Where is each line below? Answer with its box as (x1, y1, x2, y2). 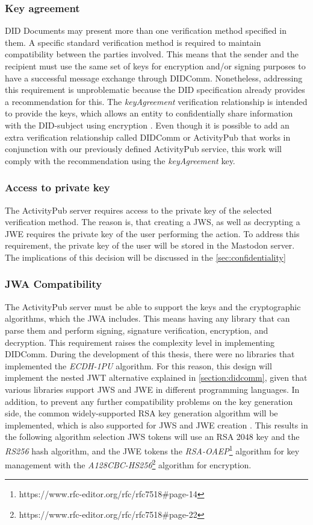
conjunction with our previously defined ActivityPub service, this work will (5, 142, 282, 155)
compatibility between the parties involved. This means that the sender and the (5, 48, 299, 60)
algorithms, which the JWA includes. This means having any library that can (5, 312, 290, 325)
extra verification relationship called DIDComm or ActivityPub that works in (5, 130, 291, 143)
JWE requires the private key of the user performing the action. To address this (5, 227, 300, 240)
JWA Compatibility (5, 276, 102, 291)
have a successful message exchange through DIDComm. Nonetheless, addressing (5, 71, 303, 84)
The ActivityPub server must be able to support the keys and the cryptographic (5, 300, 301, 313)
